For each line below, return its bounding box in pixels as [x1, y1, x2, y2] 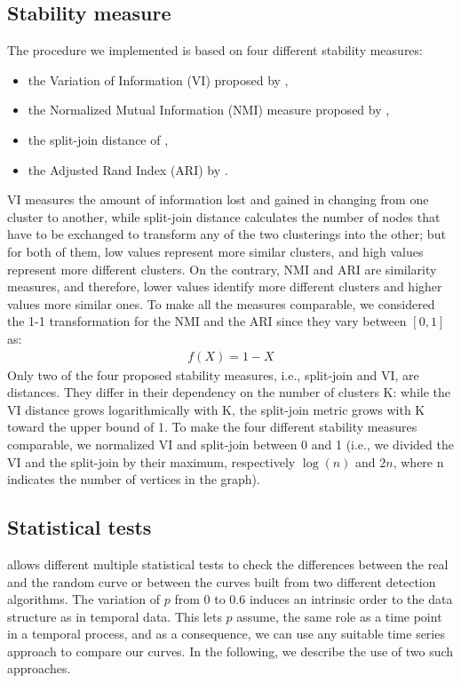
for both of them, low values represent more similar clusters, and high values [7, 242, 424, 260]
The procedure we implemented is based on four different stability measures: [7, 41, 423, 60]
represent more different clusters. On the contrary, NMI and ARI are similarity [7, 259, 437, 278]
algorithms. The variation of [7, 590, 161, 608]
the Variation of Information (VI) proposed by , [28, 70, 289, 89]
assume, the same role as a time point [236, 607, 442, 625]
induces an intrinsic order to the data [249, 590, 453, 608]
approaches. [7, 659, 71, 678]
